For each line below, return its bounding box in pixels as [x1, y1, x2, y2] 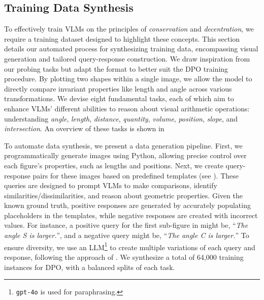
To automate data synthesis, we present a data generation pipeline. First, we [4, 140, 243, 151]
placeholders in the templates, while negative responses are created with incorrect [4, 209, 258, 220]
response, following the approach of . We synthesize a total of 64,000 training [4, 251, 244, 262]
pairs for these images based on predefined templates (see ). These [32, 170, 239, 181]
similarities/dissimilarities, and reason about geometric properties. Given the [4, 190, 243, 200]
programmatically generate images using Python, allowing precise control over [4, 150, 247, 161]
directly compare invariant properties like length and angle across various [4, 83, 232, 94]
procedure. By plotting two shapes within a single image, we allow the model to [4, 73, 252, 84]
